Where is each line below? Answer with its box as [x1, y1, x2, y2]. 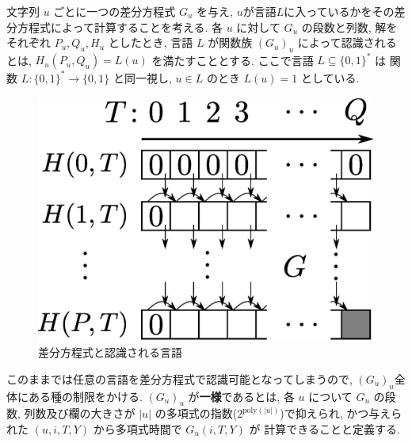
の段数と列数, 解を [301, 18, 398, 35]
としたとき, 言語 [108, 34, 193, 51]
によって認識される [297, 34, 397, 51]
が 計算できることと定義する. [249, 421, 400, 437]
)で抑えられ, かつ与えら [280, 405, 402, 422]
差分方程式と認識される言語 [38, 344, 182, 361]
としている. [300, 69, 360, 86]
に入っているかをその [284, 3, 395, 19]
